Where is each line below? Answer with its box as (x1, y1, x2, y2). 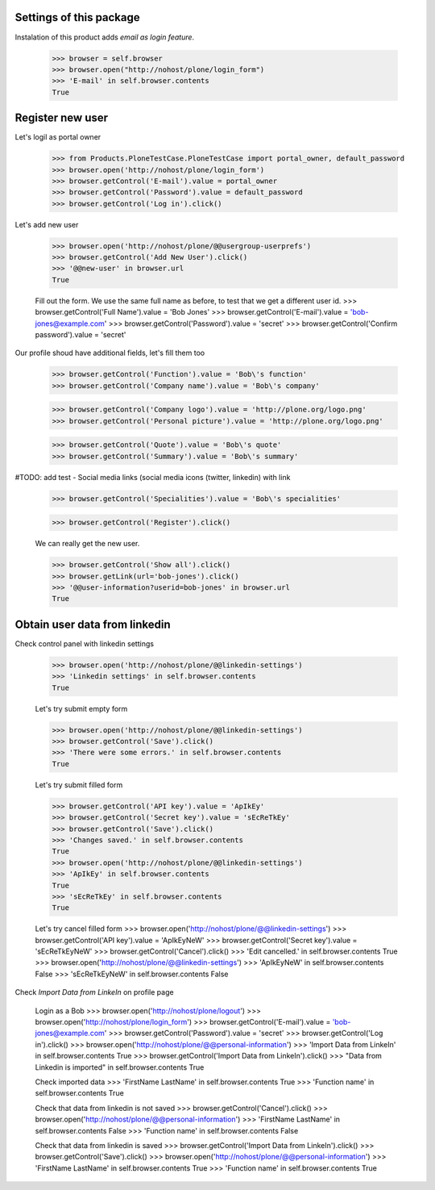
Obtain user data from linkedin (14, 617, 171, 631)
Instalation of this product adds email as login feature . (14, 32, 195, 42)
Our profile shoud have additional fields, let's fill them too (14, 348, 205, 358)
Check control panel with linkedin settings (14, 638, 155, 649)
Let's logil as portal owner (14, 132, 101, 142)
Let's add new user (14, 219, 79, 229)
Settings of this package (14, 10, 140, 24)
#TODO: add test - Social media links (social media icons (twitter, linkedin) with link (14, 472, 291, 482)
